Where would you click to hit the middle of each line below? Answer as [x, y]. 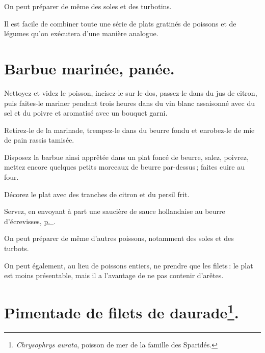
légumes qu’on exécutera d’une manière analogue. [81, 33]
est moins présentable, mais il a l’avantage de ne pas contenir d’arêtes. [114, 275]
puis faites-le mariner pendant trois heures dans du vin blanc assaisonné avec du [129, 103]
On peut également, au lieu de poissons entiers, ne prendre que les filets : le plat [129, 265]
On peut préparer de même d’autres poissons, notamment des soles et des [119, 238]
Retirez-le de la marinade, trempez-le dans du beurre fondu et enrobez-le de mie [129, 130]
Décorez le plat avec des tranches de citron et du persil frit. [97, 194]
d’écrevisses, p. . [30, 221]
